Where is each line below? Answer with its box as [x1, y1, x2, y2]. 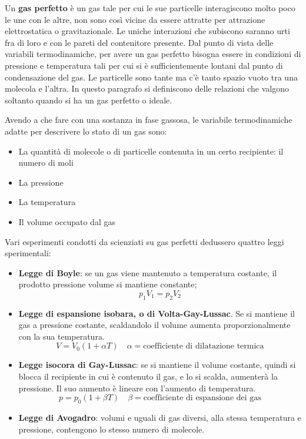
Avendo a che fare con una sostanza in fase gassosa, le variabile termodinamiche [5, 113, 292, 126]
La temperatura [18, 196, 76, 208]
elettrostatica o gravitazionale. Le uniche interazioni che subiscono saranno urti [5, 25, 290, 37]
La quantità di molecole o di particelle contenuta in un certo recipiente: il [18, 145, 284, 157]
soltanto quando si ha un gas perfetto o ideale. [5, 93, 172, 106]
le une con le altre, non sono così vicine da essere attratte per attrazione [5, 13, 265, 25]
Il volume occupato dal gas [18, 215, 115, 227]
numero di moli [18, 156, 74, 169]
